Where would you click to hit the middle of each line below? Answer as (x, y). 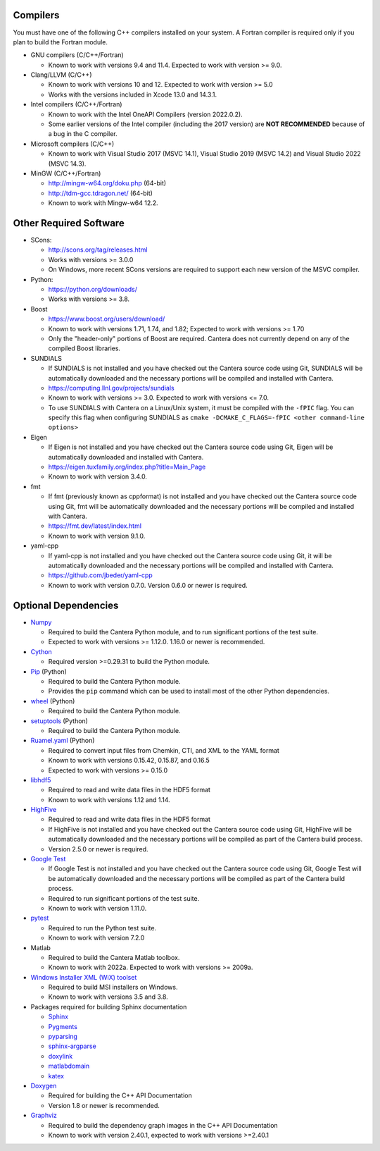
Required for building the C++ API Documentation (120, 1095)
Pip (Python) (49, 671)
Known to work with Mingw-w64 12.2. (103, 203)
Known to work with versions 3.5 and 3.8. (108, 997)
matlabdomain (69, 1066)
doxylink (61, 1056)
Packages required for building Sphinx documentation (109, 1007)
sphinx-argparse (72, 1046)
